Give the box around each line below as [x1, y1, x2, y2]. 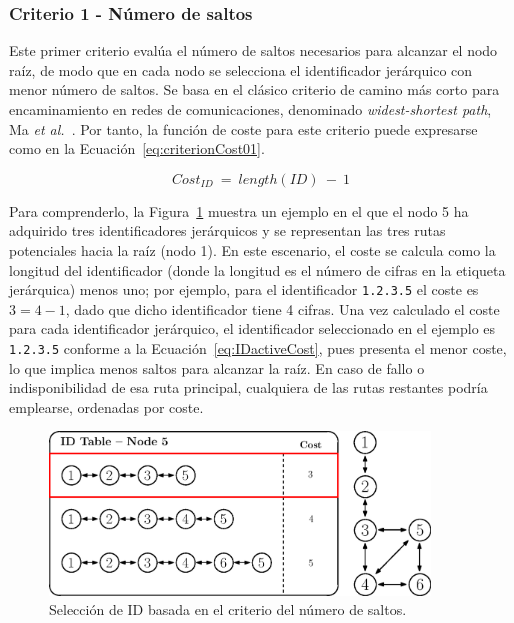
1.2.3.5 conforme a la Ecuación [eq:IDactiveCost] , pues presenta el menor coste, [9, 338, 507, 358]
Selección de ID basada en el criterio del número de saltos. [49, 599, 407, 620]
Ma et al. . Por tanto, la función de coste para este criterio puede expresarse [9, 118, 478, 139]
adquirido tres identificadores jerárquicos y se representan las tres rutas [9, 220, 446, 241]
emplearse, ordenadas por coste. [9, 396, 204, 417]
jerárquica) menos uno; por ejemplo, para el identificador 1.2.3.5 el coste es [9, 279, 479, 300]
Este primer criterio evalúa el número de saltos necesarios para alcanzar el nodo [9, 40, 498, 61]
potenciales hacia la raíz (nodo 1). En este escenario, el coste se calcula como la [9, 239, 496, 260]
